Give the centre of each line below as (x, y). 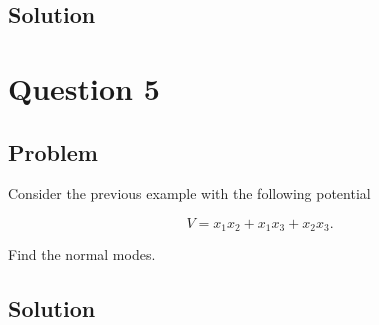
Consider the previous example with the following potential (189, 193)
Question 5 (84, 87)
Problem (53, 151)
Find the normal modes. (82, 254)
